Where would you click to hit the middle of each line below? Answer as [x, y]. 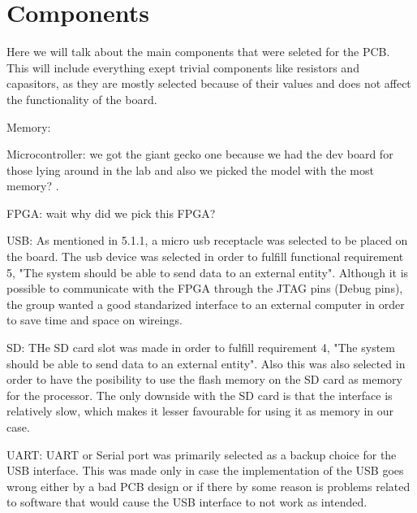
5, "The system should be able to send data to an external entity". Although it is [208, 272]
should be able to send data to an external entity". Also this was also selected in [206, 363]
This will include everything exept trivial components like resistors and [183, 67]
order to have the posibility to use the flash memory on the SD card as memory [204, 379]
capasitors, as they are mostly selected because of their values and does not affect [209, 83]
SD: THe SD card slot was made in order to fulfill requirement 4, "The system [201, 348]
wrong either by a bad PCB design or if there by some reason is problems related [208, 486]
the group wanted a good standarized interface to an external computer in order [206, 304]
